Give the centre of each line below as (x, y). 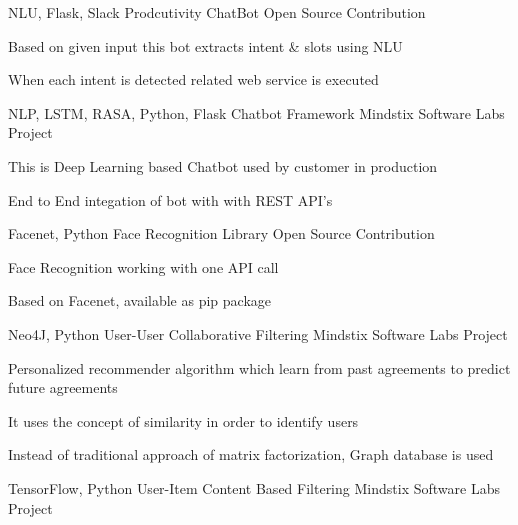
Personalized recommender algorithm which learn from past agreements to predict (259, 367)
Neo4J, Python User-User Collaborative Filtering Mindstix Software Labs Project (258, 333)
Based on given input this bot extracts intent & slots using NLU (205, 45)
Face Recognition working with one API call (143, 266)
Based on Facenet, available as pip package (140, 300)
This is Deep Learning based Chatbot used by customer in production (223, 165)
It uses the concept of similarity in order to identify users (183, 420)
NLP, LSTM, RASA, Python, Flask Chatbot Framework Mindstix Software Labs (256, 112)
